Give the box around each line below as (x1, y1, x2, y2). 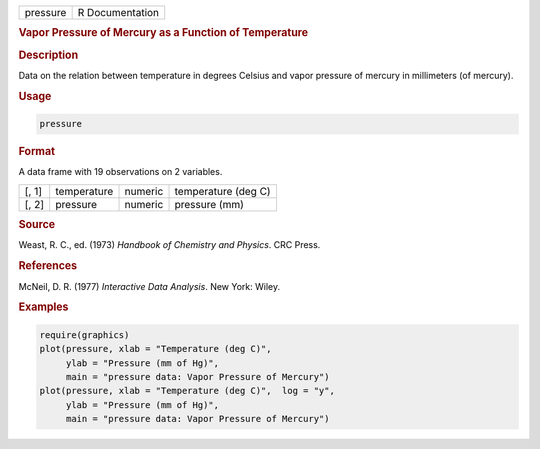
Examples (18, 300, 69, 314)
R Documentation (77, 6, 160, 19)
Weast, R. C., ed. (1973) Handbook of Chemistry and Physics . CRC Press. (18, 239, 321, 251)
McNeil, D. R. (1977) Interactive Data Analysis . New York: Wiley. (18, 280, 280, 292)
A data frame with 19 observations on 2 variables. (18, 166, 223, 178)
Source (18, 218, 56, 232)
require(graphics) (39, 329, 130, 340)
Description (18, 48, 79, 62)
